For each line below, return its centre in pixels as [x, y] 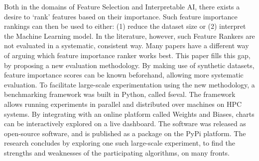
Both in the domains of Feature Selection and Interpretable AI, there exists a [122, 6]
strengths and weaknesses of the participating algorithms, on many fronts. [117, 152]
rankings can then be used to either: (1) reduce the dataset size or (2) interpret [125, 26]
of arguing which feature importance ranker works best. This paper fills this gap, [127, 55]
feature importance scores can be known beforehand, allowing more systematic [124, 75]
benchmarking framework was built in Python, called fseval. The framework [120, 94]
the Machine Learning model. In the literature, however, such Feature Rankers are [129, 36]
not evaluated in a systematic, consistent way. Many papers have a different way [127, 45]
